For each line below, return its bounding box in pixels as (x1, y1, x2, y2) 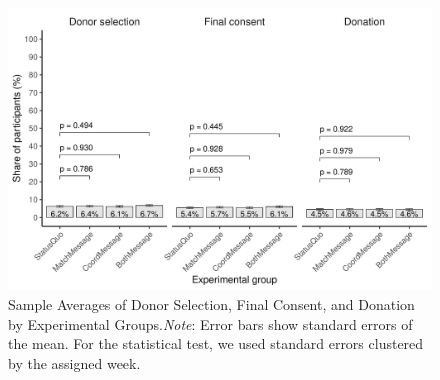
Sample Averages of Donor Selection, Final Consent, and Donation (8, 293, 415, 314)
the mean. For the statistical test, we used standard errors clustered (8, 333, 424, 354)
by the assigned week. (8, 352, 141, 373)
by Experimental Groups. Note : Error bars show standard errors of (8, 313, 413, 334)
